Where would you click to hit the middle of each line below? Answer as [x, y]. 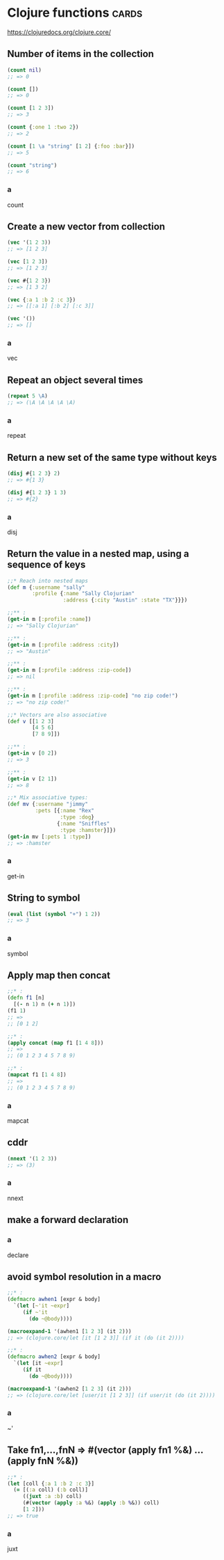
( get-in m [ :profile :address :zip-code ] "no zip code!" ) [93, 695]
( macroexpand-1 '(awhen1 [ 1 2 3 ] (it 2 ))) [69, 1331]
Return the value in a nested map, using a [98, 554]
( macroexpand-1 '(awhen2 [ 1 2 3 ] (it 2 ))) [69, 1389]
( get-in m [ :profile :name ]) [49, 620]
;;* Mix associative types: [48, 798]
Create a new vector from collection [86, 227]
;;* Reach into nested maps [48, 581]
